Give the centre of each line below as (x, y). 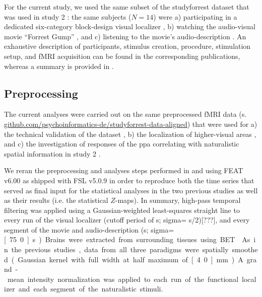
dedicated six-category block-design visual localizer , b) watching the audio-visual (130, 26)
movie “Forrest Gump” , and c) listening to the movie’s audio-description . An (125, 36)
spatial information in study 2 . (52, 153)
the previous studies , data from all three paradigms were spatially (120, 249)
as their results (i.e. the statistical (56, 200)
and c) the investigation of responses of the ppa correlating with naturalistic (122, 144)
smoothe (245, 249)
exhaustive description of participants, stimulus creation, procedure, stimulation (127, 46)
